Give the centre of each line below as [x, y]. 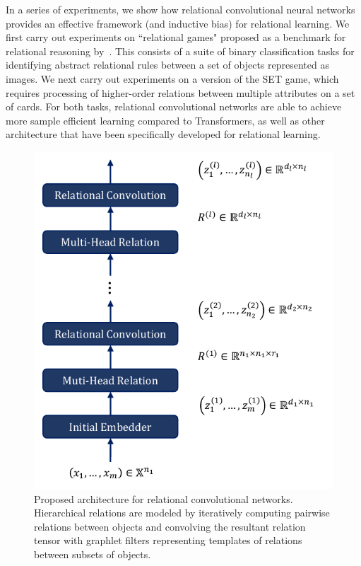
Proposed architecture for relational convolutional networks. [164, 498]
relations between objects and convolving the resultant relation [170, 526]
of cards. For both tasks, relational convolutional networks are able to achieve [174, 106]
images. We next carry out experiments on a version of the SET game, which [172, 78]
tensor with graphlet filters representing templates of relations [168, 540]
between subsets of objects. [93, 554]
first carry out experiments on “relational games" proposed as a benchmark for [176, 37]
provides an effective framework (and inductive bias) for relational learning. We [178, 23]
